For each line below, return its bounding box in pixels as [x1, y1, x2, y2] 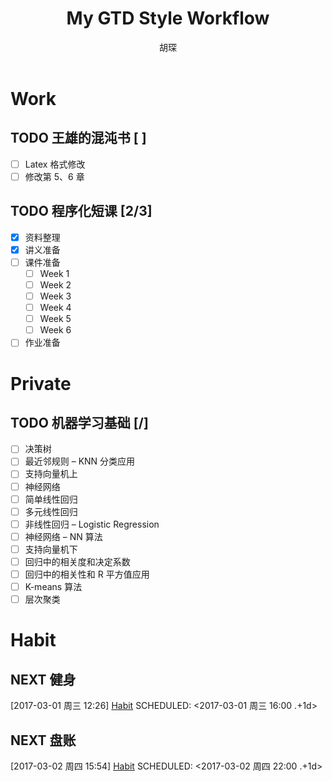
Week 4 [39, 302, 72, 314]
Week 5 [39, 313, 72, 325]
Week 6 [39, 324, 72, 336]
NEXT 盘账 [10, 732, 77, 749]
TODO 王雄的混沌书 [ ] [10, 130, 147, 147]
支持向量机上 [24, 468, 78, 480]
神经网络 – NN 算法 [24, 530, 103, 542]
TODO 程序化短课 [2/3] [10, 203, 153, 220]
